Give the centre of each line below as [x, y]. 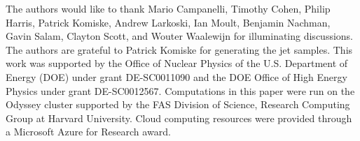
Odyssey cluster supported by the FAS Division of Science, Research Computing [178, 104]
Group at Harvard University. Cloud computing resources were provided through [179, 118]
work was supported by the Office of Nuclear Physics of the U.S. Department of [177, 63]
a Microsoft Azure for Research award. [88, 132]
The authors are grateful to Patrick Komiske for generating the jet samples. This [179, 49]
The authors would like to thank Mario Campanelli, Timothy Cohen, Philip [168, 8]
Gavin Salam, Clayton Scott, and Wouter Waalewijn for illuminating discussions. [180, 36]
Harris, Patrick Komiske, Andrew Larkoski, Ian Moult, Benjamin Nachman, [168, 22]
